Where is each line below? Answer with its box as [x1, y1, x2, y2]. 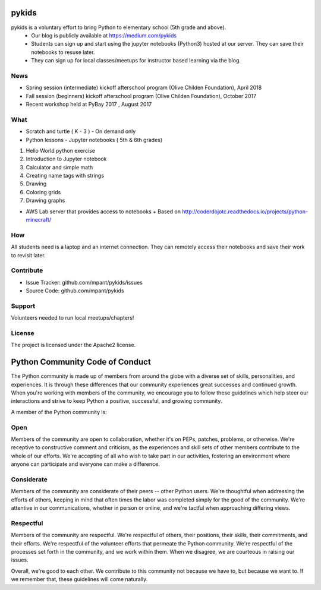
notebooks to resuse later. [31, 48, 95, 56]
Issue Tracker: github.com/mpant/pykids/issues [26, 279, 143, 286]
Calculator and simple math [26, 163, 93, 171]
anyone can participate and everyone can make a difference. [11, 460, 160, 468]
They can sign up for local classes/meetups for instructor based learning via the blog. [31, 57, 241, 64]
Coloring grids [26, 188, 61, 195]
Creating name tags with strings [26, 172, 104, 179]
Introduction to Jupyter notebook [26, 155, 107, 163]
